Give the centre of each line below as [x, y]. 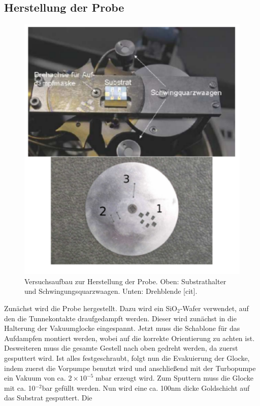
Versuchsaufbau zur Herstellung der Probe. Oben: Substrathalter [125, 281]
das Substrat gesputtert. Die [48, 398]
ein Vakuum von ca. [35, 378]
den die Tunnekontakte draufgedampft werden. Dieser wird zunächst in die [120, 318]
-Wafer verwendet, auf [214, 308]
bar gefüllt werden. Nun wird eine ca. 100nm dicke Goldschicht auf [146, 387]
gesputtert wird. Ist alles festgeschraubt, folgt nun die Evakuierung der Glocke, [127, 358]
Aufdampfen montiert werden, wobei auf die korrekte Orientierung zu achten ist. [129, 338]
